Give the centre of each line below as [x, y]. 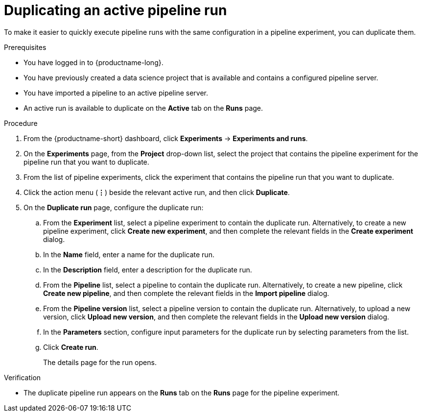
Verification [23, 377]
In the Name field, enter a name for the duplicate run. [129, 254]
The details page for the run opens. [100, 362]
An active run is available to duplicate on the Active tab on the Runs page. [143, 108]
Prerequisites [25, 47]
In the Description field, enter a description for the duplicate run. [148, 269]
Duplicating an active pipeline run [116, 10]
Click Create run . [71, 347]
